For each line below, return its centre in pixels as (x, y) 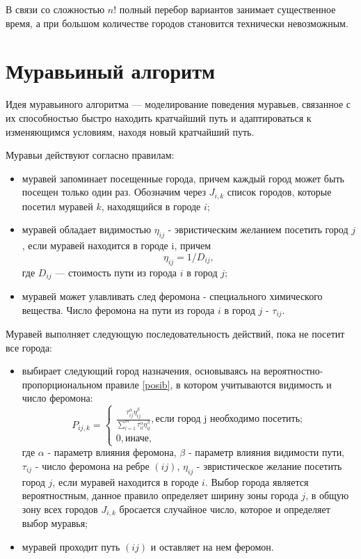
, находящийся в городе (151, 206)
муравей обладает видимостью (87, 229)
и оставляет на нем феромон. (212, 546)
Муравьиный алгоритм (111, 71)
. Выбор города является (257, 481)
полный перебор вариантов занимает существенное (227, 9)
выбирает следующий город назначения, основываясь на (141, 371)
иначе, (138, 439)
